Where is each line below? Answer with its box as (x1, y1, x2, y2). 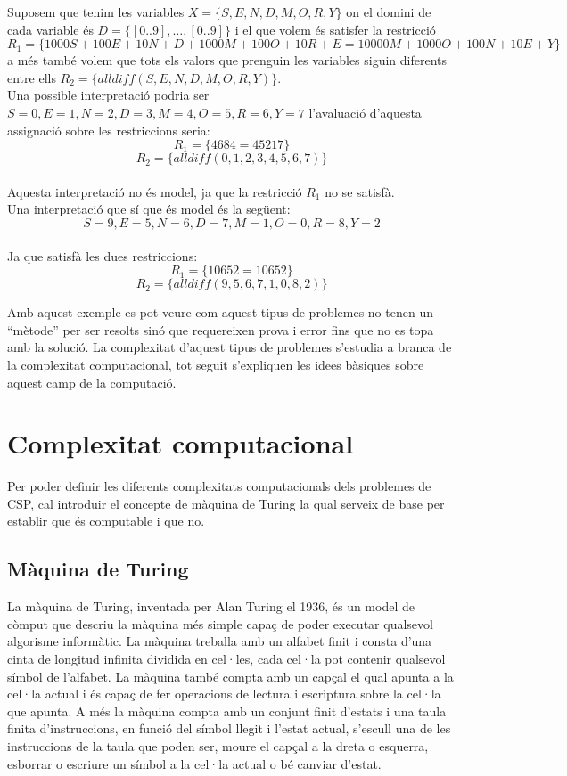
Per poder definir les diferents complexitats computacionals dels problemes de (7, 477, 431, 495)
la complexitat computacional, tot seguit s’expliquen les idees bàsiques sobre (7, 355, 424, 373)
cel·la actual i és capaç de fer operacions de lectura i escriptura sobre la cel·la (7, 684, 441, 703)
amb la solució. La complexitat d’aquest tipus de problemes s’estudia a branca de (7, 338, 452, 356)
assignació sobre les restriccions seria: (7, 120, 210, 139)
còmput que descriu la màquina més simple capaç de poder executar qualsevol (7, 614, 433, 633)
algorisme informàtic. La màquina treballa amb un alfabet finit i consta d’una (7, 632, 432, 650)
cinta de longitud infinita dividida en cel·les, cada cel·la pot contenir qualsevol (7, 649, 446, 667)
